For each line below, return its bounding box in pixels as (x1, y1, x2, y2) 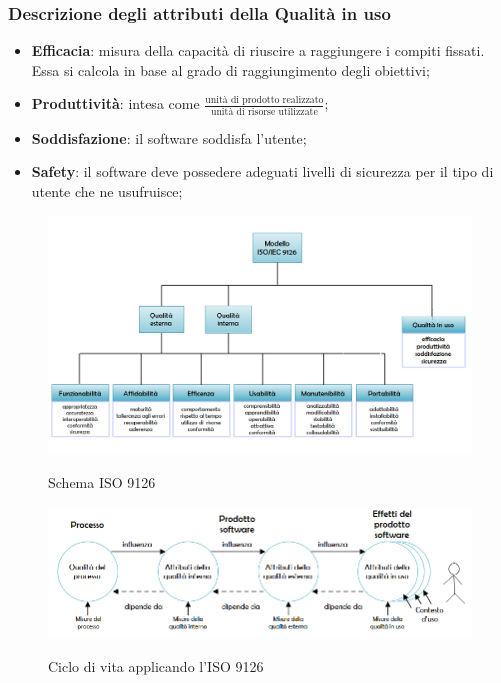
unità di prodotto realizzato (205, 95, 324, 106)
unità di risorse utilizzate (210, 106, 318, 117)
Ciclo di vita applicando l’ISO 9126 (48, 655, 264, 676)
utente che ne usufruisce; (31, 180, 183, 201)
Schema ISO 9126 (48, 472, 156, 492)
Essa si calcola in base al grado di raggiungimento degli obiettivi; (31, 59, 430, 80)
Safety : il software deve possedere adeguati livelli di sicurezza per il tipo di (31, 161, 494, 182)
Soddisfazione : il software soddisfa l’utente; (31, 127, 307, 148)
